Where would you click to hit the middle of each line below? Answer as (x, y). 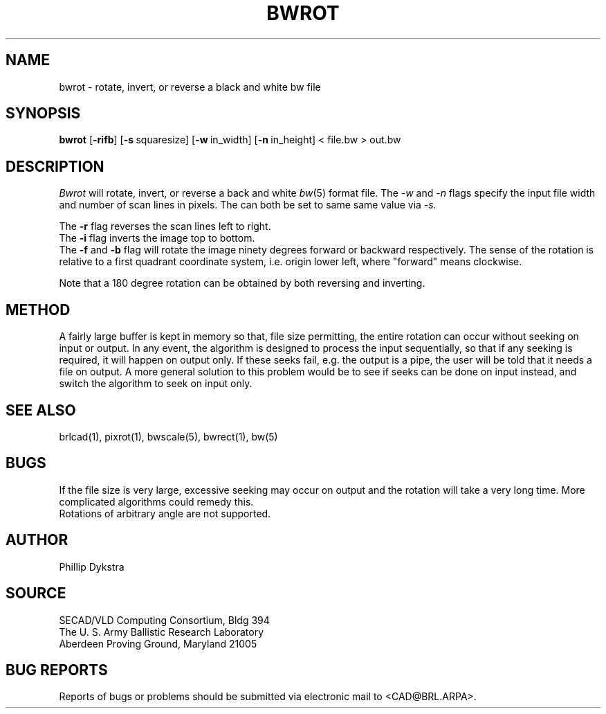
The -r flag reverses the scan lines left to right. (165, 226)
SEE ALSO (41, 410)
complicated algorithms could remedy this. (156, 501)
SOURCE (36, 593)
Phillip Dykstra (92, 566)
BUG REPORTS (57, 670)
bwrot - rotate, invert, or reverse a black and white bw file (190, 87)
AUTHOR (37, 540)
